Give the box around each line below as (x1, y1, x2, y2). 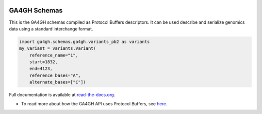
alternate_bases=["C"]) (29, 80, 86, 85)
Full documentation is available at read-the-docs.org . (9, 92, 115, 98)
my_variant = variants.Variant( (19, 46, 97, 51)
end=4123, (29, 66, 53, 71)
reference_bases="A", (29, 72, 81, 78)
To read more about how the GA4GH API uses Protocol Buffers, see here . (21, 100, 167, 106)
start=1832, (29, 59, 58, 65)
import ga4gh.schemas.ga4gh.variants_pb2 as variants (19, 39, 150, 44)
